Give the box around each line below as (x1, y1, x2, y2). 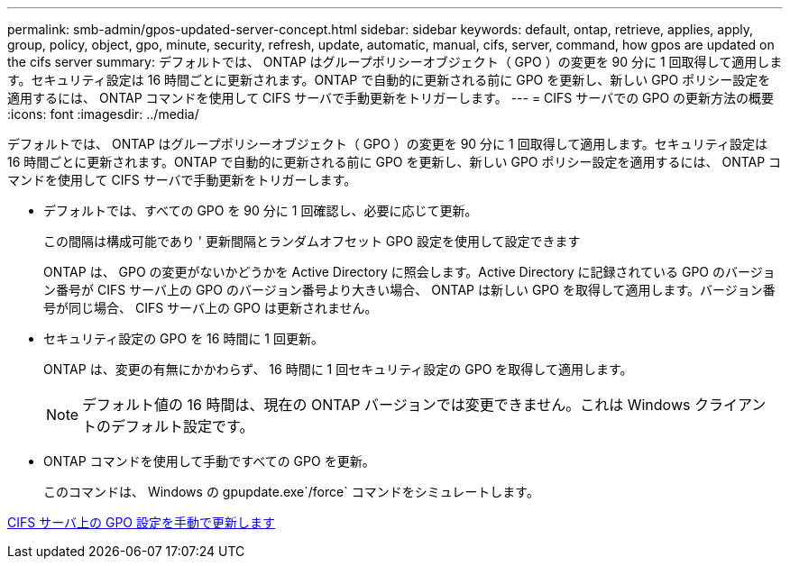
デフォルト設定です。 (111, 417, 254, 435)
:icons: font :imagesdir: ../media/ (7, 106, 199, 122)
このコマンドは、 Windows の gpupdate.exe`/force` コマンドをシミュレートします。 (43, 484, 539, 499)
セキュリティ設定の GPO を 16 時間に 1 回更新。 (43, 331, 324, 346)
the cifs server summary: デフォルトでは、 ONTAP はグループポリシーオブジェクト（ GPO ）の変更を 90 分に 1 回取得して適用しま (7, 54, 783, 69)
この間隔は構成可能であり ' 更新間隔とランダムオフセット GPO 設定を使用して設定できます (43, 233, 581, 249)
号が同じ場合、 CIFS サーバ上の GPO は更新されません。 (43, 300, 378, 315)
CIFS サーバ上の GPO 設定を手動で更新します (7, 515, 275, 530)
